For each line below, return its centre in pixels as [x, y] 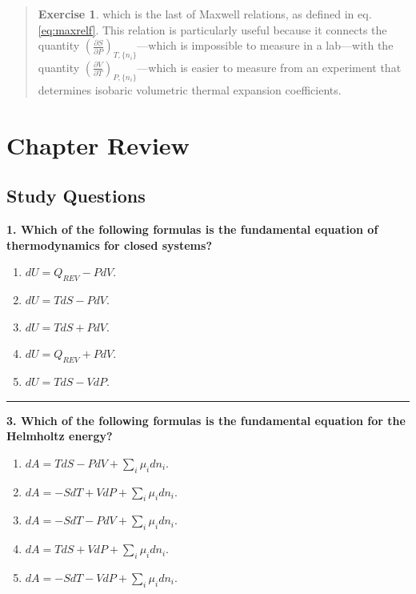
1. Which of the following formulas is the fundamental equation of [192, 229]
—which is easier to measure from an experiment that [269, 67]
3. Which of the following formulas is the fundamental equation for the [206, 420]
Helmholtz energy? [60, 436]
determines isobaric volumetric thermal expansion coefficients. [190, 89]
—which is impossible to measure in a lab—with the [265, 45]
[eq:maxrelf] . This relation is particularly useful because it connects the [212, 29]
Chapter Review [98, 144]
